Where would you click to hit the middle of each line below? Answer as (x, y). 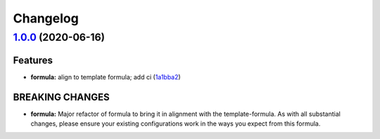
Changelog (46, 18)
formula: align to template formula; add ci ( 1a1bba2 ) (106, 77)
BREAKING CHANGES (62, 97)
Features (33, 60)
